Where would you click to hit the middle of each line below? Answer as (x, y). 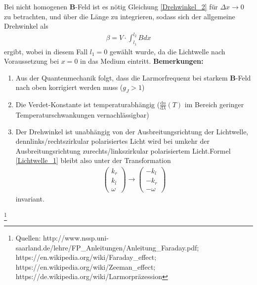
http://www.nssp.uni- (76, 237)
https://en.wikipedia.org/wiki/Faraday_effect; (86, 257)
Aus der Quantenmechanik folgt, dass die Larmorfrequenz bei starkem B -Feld (133, 77)
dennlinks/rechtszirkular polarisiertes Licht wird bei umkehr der (112, 141)
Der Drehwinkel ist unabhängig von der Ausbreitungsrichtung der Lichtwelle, (132, 131)
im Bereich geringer (214, 104)
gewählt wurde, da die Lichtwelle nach (167, 51)
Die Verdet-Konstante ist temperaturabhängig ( (88, 104)
